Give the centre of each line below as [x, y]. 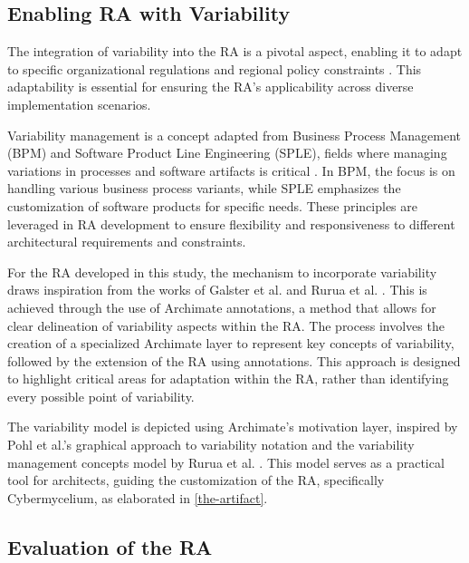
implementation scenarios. [79, 104]
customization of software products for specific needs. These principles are [212, 205]
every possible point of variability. [101, 396]
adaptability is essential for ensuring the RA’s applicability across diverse [211, 87]
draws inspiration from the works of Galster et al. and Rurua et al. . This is [217, 290]
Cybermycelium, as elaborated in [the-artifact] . [138, 497]
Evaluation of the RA [110, 546]
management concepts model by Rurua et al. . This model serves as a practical [226, 462]
